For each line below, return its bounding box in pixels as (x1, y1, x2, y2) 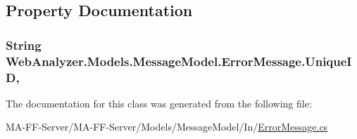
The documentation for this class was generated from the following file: (6, 95, 312, 110)
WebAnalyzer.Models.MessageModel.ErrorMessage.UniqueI (6, 52, 352, 69)
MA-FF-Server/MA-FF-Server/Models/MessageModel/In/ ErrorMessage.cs (6, 119, 328, 134)
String (6, 36, 42, 53)
